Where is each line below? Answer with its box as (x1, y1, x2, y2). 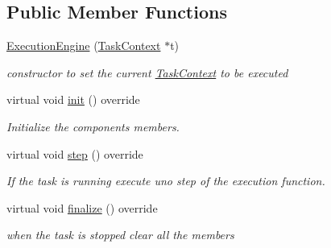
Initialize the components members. (6, 118, 180, 134)
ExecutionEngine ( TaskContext (6, 37, 161, 54)
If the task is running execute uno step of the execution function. (6, 172, 325, 189)
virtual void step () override (6, 145, 143, 162)
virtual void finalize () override (6, 199, 158, 216)
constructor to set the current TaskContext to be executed (6, 64, 288, 81)
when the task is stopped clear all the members (6, 226, 234, 243)
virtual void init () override (6, 91, 140, 108)
